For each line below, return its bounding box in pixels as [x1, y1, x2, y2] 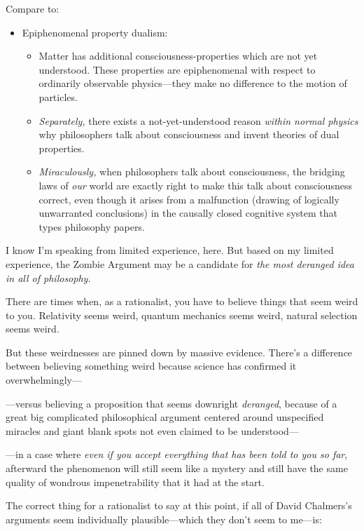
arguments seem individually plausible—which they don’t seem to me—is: [6, 511, 322, 526]
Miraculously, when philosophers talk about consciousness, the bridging [38, 164, 345, 179]
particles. [38, 89, 78, 104]
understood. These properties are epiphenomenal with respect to [38, 62, 316, 76]
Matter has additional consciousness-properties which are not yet [38, 48, 318, 63]
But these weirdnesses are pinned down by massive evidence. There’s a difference [6, 344, 353, 359]
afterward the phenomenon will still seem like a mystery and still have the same [6, 461, 348, 476]
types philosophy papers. [38, 219, 145, 234]
